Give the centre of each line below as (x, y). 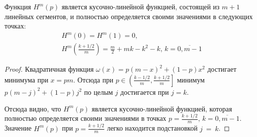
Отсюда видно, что (33, 108)
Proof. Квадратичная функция (49, 69)
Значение (18, 128)
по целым (99, 92)
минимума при (26, 79)
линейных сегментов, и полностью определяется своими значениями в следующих (129, 16)
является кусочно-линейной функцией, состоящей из (141, 6)
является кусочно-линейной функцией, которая (162, 108)
